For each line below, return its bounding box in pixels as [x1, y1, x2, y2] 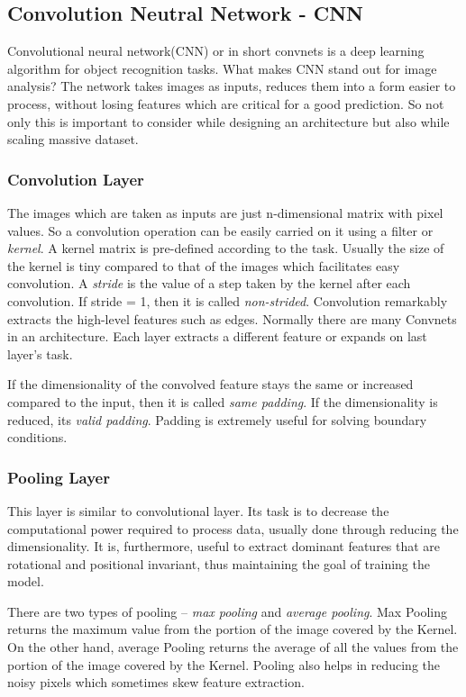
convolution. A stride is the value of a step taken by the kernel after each [7, 274, 411, 293]
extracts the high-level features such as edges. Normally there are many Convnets [7, 309, 457, 328]
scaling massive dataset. [7, 130, 139, 149]
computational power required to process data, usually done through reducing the [7, 519, 459, 538]
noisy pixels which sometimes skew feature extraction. [7, 673, 305, 692]
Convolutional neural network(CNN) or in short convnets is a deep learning [7, 41, 425, 60]
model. [7, 572, 44, 591]
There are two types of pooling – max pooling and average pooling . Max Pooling [7, 602, 448, 620]
